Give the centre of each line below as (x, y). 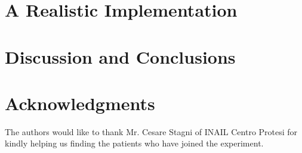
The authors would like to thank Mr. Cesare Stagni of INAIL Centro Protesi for (151, 131)
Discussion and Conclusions (120, 56)
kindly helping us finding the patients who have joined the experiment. (134, 143)
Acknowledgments (80, 103)
